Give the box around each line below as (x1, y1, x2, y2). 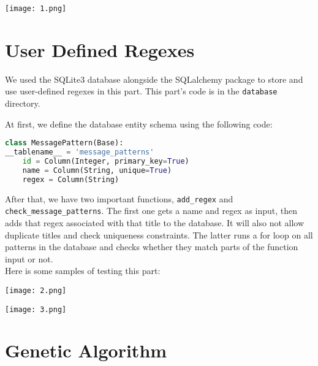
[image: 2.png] (5, 286, 67, 295)
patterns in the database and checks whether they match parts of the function (5, 240, 298, 253)
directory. (5, 97, 40, 110)
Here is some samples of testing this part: (5, 264, 161, 277)
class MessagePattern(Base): (5, 139, 124, 148)
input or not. (5, 252, 53, 265)
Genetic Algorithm (5, 338, 167, 363)
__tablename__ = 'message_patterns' (5, 148, 154, 157)
